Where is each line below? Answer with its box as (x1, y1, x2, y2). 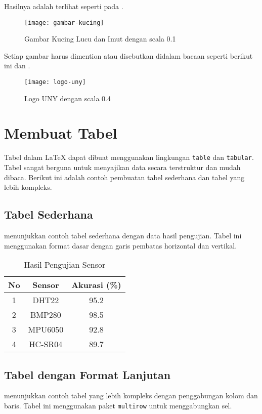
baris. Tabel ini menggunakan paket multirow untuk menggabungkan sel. (4, 400, 232, 411)
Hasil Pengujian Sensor (24, 259, 106, 271)
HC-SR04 (29, 338, 63, 350)
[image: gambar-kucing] (24, 19, 104, 26)
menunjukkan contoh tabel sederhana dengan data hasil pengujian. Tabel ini (4, 230, 242, 241)
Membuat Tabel (4, 122, 117, 143)
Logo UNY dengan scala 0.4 (24, 93, 111, 103)
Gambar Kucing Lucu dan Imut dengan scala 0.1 (24, 33, 176, 44)
